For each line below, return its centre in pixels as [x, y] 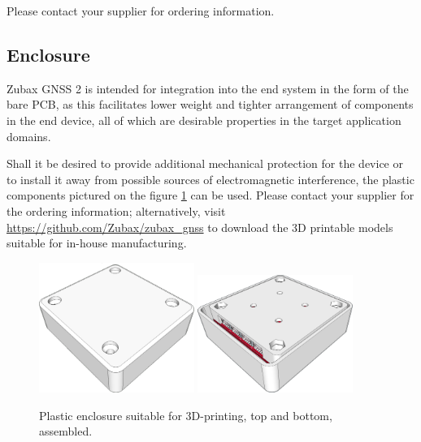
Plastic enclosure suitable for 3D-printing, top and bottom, [186, 415]
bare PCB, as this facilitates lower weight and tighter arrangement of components [210, 104]
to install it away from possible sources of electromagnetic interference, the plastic [210, 179]
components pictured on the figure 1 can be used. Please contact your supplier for [210, 195]
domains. [29, 136]
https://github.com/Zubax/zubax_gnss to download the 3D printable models [200, 227]
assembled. [66, 431]
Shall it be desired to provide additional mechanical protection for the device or [205, 163]
